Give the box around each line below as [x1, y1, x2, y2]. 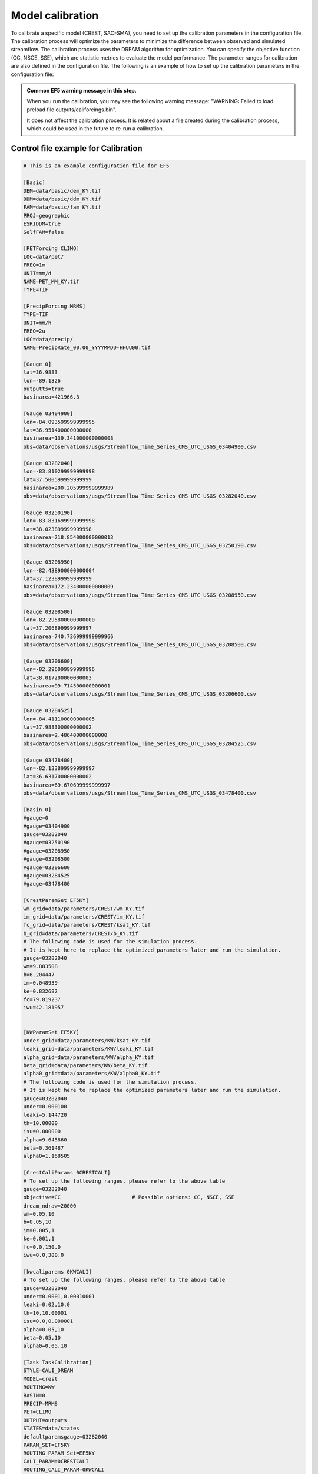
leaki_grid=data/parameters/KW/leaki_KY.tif [23, 1045, 154, 1052]
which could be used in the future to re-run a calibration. [26, 125, 164, 132]
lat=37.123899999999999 [23, 575, 92, 582]
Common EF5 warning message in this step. [26, 87, 137, 94]
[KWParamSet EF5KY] [23, 1029, 79, 1036]
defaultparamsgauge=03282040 [23, 1433, 108, 1440]
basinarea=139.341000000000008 [23, 435, 114, 442]
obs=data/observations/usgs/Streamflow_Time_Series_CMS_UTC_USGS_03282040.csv [23, 493, 256, 499]
